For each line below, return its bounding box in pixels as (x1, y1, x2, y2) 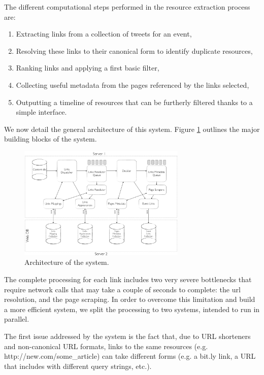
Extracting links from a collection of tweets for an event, (16, 28, 192, 39)
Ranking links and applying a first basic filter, (16, 62, 159, 73)
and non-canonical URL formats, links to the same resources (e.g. (4, 340, 208, 351)
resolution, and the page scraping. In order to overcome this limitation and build (4, 294, 255, 304)
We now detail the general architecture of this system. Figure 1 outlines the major (4, 123, 260, 134)
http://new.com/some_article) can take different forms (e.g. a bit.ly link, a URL (4, 351, 256, 361)
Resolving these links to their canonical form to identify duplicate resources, (16, 45, 253, 56)
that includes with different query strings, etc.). (4, 360, 152, 371)
